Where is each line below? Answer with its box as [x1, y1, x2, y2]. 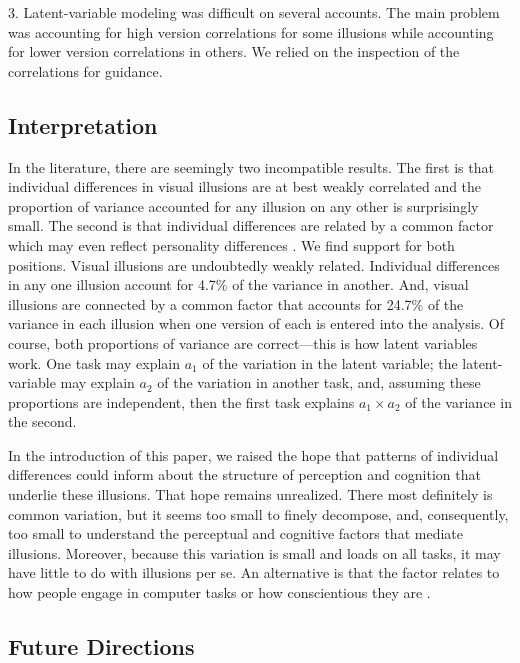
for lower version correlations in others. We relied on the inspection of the [8, 41, 460, 62]
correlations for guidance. [8, 60, 163, 81]
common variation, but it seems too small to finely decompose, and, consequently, [8, 503, 509, 524]
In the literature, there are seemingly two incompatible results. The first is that [8, 156, 494, 177]
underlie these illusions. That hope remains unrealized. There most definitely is [8, 484, 493, 505]
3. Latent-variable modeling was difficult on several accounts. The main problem [8, 2, 500, 22]
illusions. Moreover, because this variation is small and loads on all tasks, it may [8, 542, 501, 563]
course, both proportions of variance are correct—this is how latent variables [8, 332, 478, 353]
